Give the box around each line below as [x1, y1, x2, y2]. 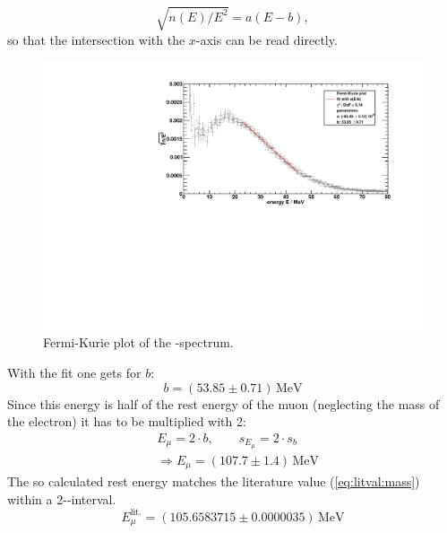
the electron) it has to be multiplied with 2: [7, 412, 246, 431]
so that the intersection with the [7, 30, 185, 48]
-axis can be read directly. [195, 30, 338, 48]
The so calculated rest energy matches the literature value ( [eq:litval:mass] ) [7, 472, 420, 491]
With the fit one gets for [7, 363, 142, 381]
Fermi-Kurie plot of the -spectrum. [43, 333, 234, 352]
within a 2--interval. [7, 489, 116, 508]
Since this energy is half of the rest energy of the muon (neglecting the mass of [7, 394, 440, 413]
